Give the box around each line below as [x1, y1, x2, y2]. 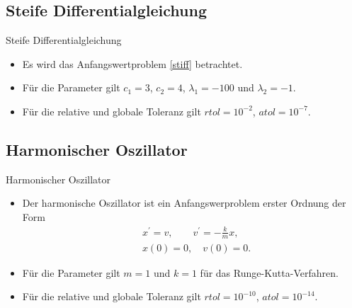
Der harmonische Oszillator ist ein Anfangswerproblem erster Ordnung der [22, 195, 346, 210]
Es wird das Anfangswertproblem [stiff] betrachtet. [22, 56, 243, 71]
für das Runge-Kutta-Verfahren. [200, 265, 339, 280]
